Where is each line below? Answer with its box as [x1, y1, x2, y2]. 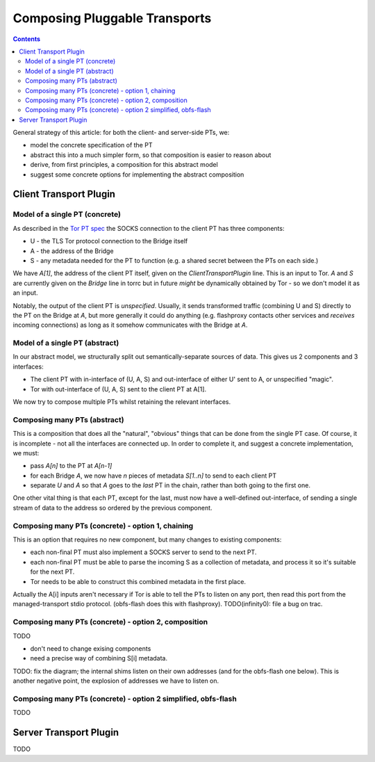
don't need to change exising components [30, 644, 151, 653]
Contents [12, 35, 41, 43]
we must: [12, 448, 40, 457]
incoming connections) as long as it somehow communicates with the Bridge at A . [12, 321, 248, 330]
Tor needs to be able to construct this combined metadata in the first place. [30, 577, 247, 585]
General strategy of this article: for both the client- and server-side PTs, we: [12, 129, 230, 137]
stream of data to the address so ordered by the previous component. [12, 503, 212, 512]
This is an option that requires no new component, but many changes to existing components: [12, 535, 282, 544]
